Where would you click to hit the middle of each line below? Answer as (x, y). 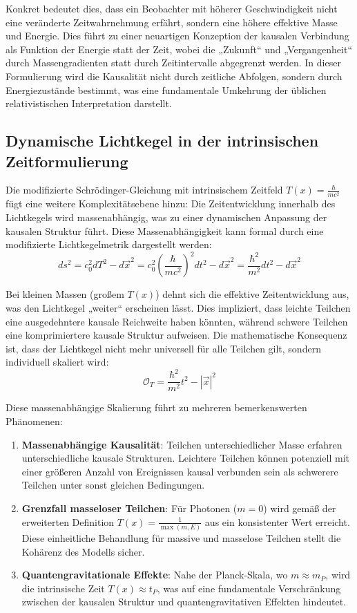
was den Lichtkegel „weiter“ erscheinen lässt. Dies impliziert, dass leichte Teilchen (178, 307)
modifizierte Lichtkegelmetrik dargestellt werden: (109, 244)
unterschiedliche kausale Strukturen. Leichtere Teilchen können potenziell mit (185, 458)
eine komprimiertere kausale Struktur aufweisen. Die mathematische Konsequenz (176, 335)
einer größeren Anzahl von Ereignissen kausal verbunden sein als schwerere (180, 471)
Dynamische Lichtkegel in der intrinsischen (162, 141)
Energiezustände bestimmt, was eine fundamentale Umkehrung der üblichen (166, 89)
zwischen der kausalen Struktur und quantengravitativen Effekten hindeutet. (184, 602)
